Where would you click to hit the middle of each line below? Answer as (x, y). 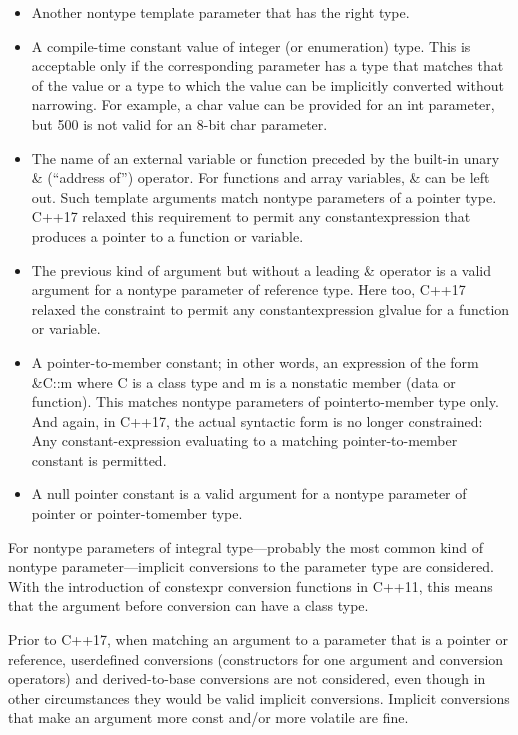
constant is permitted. (99, 459)
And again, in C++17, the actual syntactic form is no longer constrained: (257, 420)
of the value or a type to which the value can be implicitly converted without (267, 84)
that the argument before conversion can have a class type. (188, 605)
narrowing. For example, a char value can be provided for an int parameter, (263, 104)
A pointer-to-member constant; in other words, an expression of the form (255, 361)
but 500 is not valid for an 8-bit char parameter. (179, 123)
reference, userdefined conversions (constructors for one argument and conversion (256, 658)
